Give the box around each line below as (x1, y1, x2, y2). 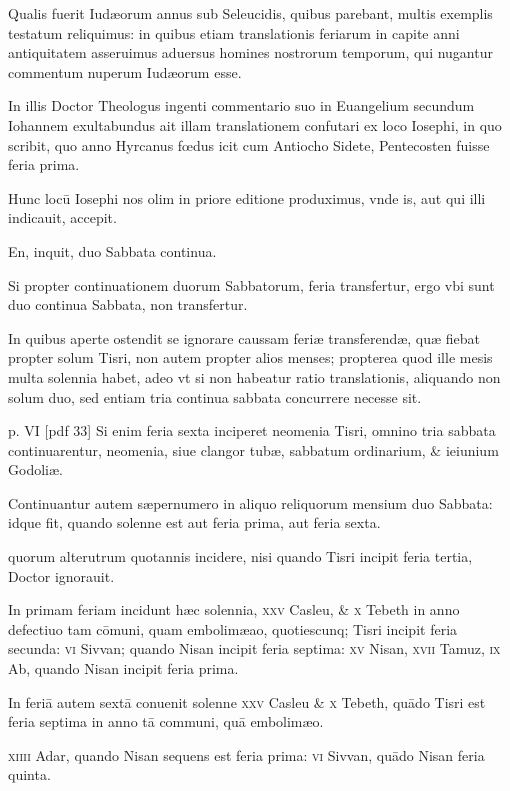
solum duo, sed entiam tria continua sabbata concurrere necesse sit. (8, 386, 422, 407)
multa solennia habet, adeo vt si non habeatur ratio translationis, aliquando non (8, 366, 501, 387)
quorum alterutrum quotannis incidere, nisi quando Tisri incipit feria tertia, (8, 546, 473, 567)
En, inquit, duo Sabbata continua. (8, 240, 217, 261)
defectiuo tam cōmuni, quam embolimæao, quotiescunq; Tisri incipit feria (8, 618, 458, 639)
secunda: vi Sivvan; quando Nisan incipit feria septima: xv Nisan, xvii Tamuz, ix (8, 638, 501, 659)
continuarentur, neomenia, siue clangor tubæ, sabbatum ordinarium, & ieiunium (8, 439, 499, 460)
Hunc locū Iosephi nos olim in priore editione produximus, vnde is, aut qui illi (8, 187, 486, 208)
